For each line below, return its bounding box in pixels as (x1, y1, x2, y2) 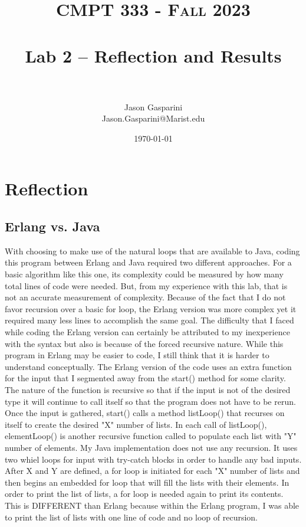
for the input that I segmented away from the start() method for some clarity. (5, 372, 286, 384)
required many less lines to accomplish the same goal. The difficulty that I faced (5, 314, 294, 326)
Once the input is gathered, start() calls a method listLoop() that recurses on (5, 407, 285, 419)
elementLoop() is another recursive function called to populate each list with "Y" (5, 430, 297, 442)
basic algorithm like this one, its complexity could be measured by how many (5, 268, 284, 280)
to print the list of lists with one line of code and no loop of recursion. (5, 510, 258, 523)
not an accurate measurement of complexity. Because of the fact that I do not (5, 291, 286, 303)
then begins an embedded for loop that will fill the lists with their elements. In (5, 476, 289, 488)
